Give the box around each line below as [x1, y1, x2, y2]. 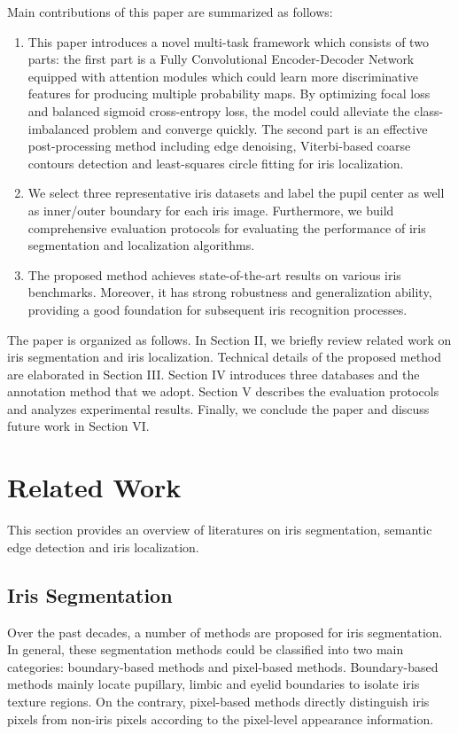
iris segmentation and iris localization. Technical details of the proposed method [7, 347, 442, 366]
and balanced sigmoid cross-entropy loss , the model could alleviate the [27, 101, 410, 120]
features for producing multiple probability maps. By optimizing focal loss [27, 84, 431, 103]
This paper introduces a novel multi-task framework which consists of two [27, 32, 429, 51]
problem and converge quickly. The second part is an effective [93, 119, 428, 137]
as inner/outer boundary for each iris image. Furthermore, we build [27, 200, 394, 219]
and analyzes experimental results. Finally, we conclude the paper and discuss [7, 399, 430, 418]
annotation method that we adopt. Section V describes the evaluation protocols [7, 382, 439, 401]
